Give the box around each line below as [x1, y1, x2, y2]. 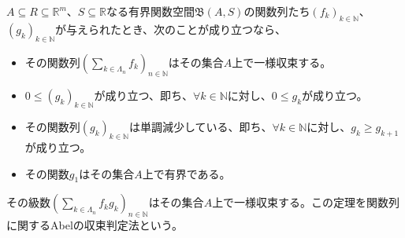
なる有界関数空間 [106, 3, 195, 19]
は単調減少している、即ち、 [128, 119, 273, 135]
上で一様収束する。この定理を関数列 [212, 194, 400, 211]
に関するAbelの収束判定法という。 [6, 217, 183, 233]
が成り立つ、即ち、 [94, 87, 193, 104]
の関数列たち [243, 3, 310, 19]
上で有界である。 [142, 165, 231, 181]
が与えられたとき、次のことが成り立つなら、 [55, 20, 287, 37]
